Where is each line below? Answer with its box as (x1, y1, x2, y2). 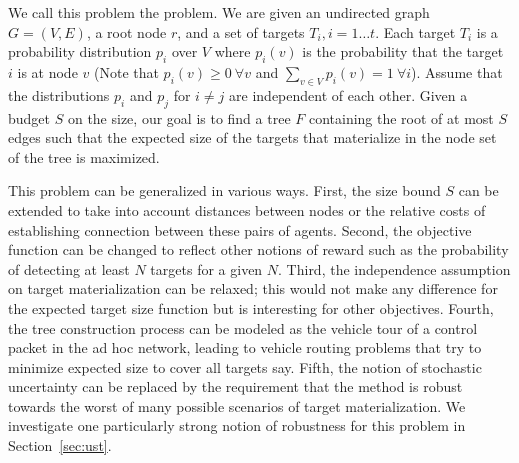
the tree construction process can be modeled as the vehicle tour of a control (8, 317, 478, 338)
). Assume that (411, 61, 503, 82)
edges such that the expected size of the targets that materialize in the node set (8, 127, 497, 148)
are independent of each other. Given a (229, 84, 468, 105)
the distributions (8, 84, 110, 105)
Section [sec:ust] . (8, 435, 112, 456)
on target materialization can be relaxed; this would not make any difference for (8, 278, 498, 299)
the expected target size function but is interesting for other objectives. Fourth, (8, 297, 494, 318)
